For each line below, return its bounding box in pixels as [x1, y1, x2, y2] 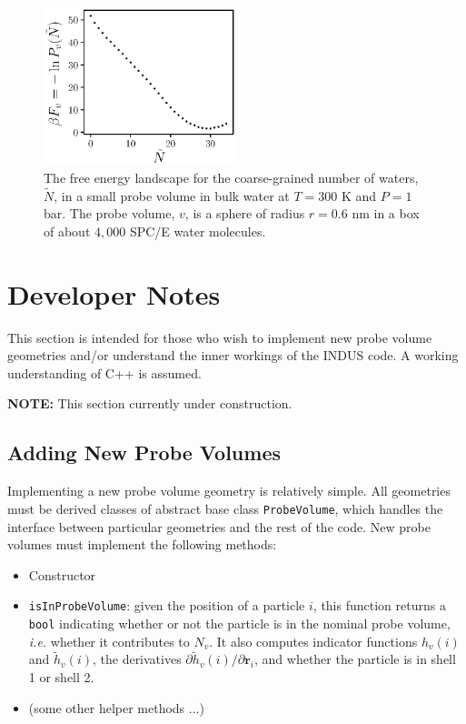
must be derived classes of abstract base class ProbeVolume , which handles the [7, 498, 443, 518]
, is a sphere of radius [184, 204, 305, 223]
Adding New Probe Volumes [7, 438, 281, 467]
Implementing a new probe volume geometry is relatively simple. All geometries [7, 481, 451, 500]
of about [44, 221, 91, 240]
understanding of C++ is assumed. [7, 363, 202, 382]
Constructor [28, 565, 96, 584]
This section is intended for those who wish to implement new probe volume [7, 327, 432, 347]
